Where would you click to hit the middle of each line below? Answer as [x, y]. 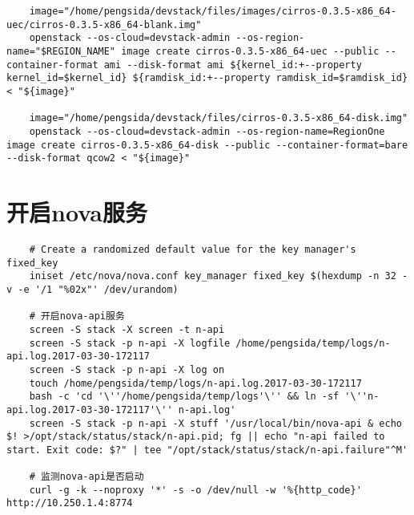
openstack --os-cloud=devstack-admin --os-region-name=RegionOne [207, 131]
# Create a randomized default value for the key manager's [193, 249]
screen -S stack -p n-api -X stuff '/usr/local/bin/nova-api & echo [215, 423]
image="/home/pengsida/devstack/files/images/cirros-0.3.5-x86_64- [213, 11]
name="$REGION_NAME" [61, 51]
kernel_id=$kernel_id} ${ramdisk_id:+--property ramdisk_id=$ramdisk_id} [207, 78]
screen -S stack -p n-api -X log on [127, 369]
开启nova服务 [77, 212]
